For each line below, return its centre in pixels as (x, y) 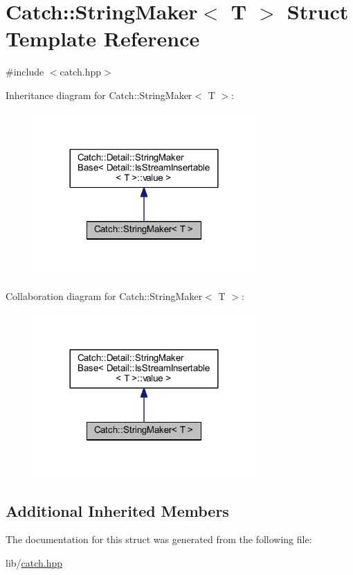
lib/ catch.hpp (34, 562)
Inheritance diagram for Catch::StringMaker (99, 95)
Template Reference (103, 38)
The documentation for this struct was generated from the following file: (159, 539)
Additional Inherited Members (117, 510)
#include (25, 72)
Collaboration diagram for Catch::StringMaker (104, 295)
